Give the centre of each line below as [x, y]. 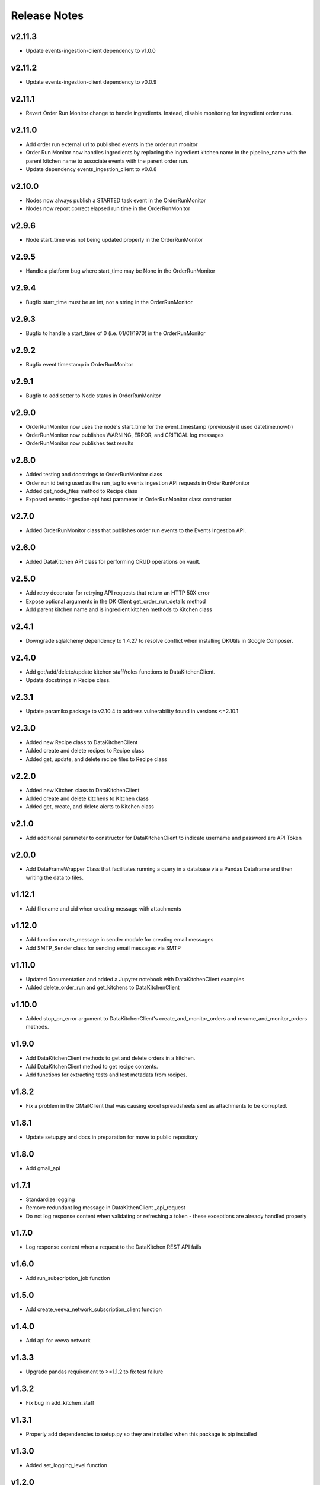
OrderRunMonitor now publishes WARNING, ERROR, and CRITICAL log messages [125, 435]
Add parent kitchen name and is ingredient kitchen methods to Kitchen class [119, 609]
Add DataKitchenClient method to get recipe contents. [92, 1066]
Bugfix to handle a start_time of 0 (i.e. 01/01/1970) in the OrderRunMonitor [116, 333]
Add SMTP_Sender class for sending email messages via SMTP [103, 948]
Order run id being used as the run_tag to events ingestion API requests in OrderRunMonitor [138, 483]
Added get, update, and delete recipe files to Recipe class [96, 759]
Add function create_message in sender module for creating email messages [120, 940]
